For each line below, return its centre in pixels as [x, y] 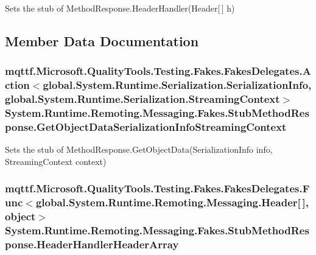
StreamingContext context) [56, 161]
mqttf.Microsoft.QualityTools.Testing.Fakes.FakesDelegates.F [157, 188]
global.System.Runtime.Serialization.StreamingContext [142, 99]
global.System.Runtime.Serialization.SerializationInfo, [177, 85]
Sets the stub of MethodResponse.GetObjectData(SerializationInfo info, [139, 149]
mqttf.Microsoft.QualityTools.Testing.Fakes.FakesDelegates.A [158, 71]
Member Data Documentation [102, 40]
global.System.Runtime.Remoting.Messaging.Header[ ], [172, 202]
